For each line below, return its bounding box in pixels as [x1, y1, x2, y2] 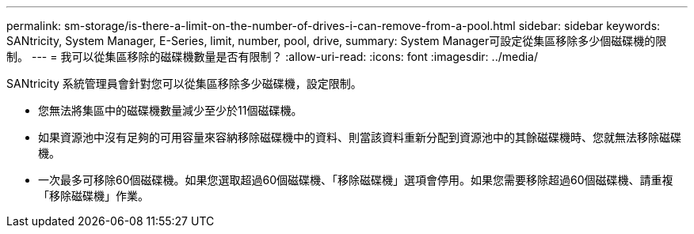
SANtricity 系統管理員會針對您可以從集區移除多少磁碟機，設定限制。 [6, 77, 362, 90]
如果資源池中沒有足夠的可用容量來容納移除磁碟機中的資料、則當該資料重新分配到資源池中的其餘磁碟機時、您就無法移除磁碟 [38, 130, 681, 144]
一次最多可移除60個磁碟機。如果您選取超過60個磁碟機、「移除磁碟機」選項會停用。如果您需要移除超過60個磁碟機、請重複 [38, 173, 673, 187]
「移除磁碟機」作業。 [38, 189, 149, 202]
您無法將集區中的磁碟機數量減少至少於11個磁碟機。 [38, 104, 303, 117]
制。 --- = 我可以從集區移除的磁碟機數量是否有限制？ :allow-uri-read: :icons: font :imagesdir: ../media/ [6, 50, 539, 63]
